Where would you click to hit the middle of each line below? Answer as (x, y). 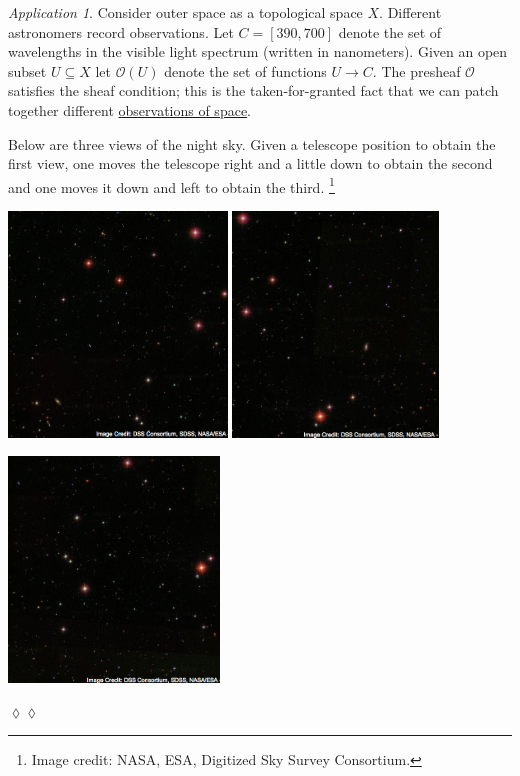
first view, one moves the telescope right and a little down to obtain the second (250, 163)
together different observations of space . (130, 109)
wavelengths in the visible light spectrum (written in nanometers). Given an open (258, 51)
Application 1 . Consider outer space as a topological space (185, 12)
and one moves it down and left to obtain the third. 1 (171, 185)
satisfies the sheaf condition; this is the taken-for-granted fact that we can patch (253, 90)
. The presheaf (416, 70)
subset (27, 70)
